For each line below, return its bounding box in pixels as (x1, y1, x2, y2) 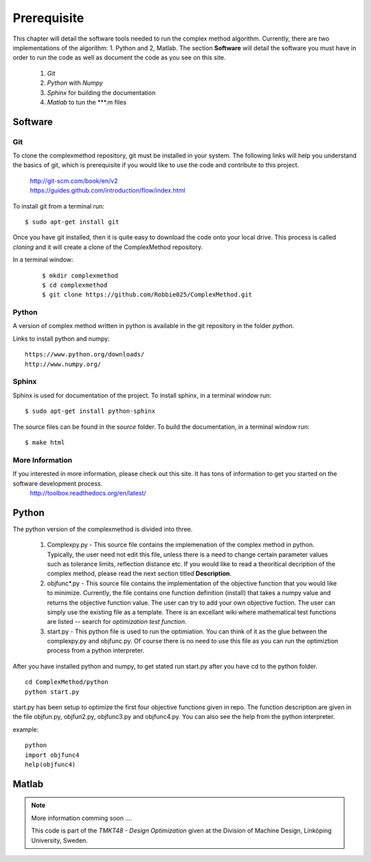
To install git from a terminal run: (12, 202, 104, 210)
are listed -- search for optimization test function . (47, 618, 187, 626)
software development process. (12, 479, 103, 488)
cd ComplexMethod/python (25, 678, 109, 686)
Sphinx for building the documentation (47, 88, 156, 96)
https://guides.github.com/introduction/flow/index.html (30, 186, 185, 195)
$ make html (25, 438, 65, 446)
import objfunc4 (25, 751, 80, 759)
